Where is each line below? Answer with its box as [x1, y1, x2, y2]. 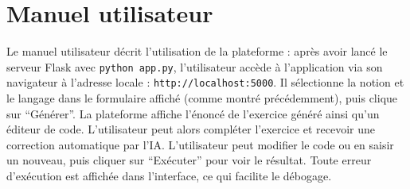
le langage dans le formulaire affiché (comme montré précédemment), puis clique [6, 90, 398, 106]
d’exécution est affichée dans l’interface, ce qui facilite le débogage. [6, 168, 332, 183]
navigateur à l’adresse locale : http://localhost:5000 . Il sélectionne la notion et [6, 74, 404, 91]
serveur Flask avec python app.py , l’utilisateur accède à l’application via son [6, 58, 383, 75]
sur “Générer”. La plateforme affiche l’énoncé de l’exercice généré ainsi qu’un [6, 105, 380, 121]
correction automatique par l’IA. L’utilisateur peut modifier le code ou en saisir [6, 136, 394, 152]
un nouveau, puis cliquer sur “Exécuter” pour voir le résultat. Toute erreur [6, 152, 372, 168]
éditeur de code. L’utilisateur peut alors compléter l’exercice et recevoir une [6, 121, 375, 137]
